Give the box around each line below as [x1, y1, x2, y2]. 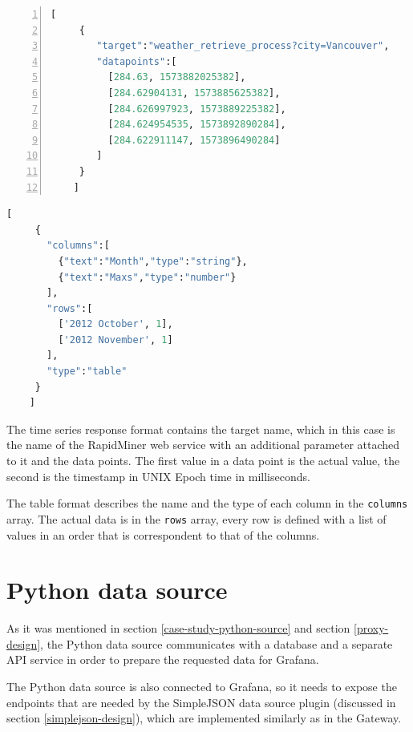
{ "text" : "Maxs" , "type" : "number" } [58, 271, 237, 283]
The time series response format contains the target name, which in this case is [6, 420, 395, 437]
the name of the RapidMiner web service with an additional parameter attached [6, 436, 400, 453]
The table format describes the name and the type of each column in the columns [6, 495, 408, 512]
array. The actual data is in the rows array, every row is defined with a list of [6, 510, 387, 527]
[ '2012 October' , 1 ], [58, 318, 173, 330]
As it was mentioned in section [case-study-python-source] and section [6, 620, 350, 637]
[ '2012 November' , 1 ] [58, 334, 173, 346]
